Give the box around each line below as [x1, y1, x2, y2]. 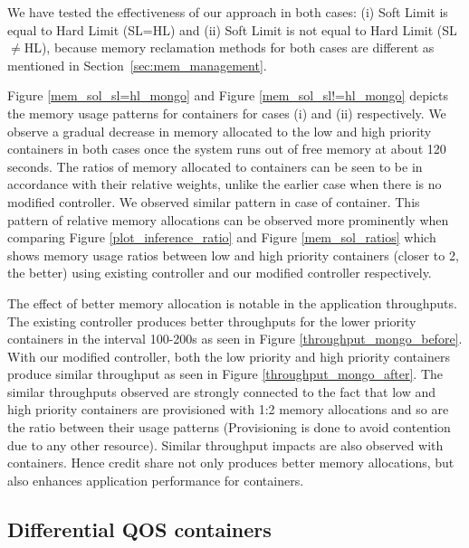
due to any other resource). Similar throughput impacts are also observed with [7, 435, 444, 454]
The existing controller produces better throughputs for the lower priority [7, 311, 416, 330]
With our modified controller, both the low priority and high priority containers [7, 346, 450, 365]
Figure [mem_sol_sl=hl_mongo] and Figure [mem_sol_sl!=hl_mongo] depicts [7, 86, 448, 105]
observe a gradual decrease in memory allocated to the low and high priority [7, 121, 432, 140]
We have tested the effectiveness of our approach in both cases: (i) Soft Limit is [7, 3, 448, 21]
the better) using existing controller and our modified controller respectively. [7, 263, 432, 282]
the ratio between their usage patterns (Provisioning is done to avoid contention [7, 418, 451, 437]
